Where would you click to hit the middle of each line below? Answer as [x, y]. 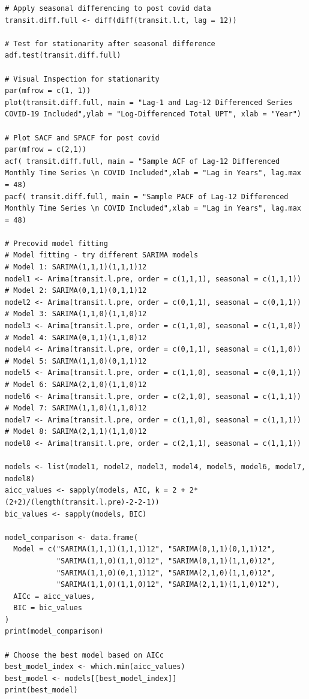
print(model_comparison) [54, 631]
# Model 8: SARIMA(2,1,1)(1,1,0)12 [76, 432]
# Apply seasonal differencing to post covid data [108, 8]
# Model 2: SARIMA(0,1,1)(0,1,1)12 [76, 291]
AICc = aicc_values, [54, 596]
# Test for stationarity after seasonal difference [110, 43]
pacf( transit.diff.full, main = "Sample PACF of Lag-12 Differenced [147, 196]
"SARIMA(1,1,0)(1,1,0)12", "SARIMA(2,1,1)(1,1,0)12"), [168, 585]
